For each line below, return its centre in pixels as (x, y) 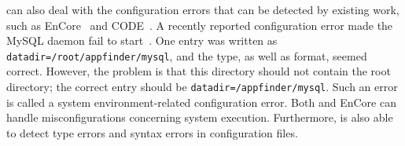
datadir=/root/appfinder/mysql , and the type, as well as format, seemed (187, 55)
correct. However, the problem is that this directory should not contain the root (199, 71)
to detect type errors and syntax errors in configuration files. (152, 132)
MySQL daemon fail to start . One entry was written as (142, 40)
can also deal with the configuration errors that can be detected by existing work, (203, 9)
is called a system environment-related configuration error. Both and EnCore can (201, 102)
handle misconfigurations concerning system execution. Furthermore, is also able (200, 117)
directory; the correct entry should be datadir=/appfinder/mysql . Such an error (202, 87)
